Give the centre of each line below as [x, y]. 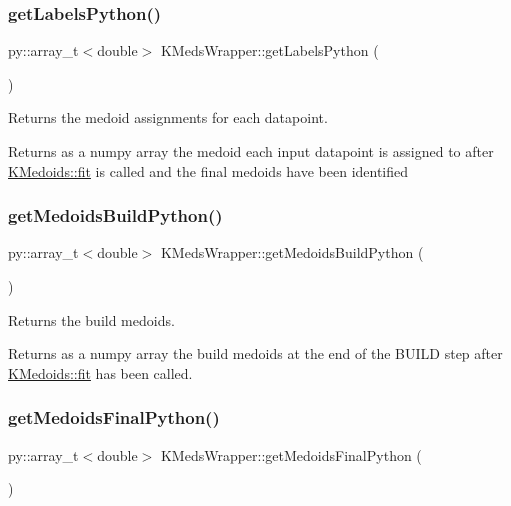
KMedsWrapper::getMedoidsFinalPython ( [291, 454]
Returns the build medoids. [91, 319]
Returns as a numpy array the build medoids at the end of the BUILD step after [255, 353]
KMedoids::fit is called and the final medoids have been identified [208, 170]
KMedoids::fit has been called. [100, 372]
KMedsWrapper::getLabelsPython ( [269, 50]
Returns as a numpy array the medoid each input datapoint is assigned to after [251, 151]
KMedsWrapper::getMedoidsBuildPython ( [292, 252]
